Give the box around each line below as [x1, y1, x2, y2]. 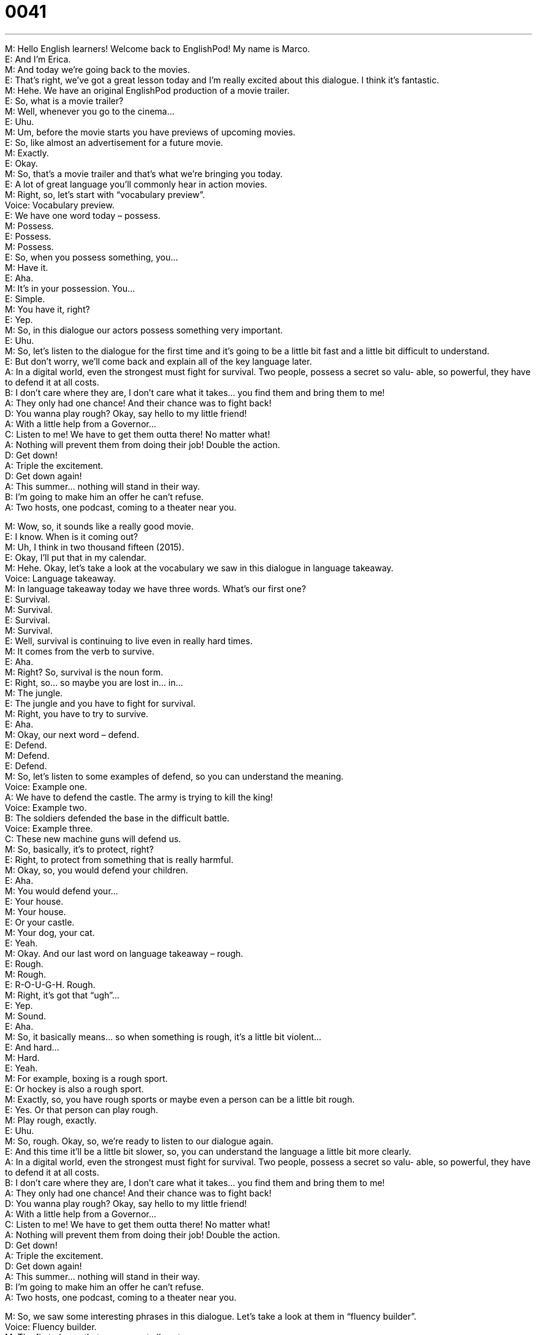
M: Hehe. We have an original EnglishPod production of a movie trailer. [5, 85, 290, 96]
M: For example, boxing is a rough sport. [5, 1073, 168, 1084]
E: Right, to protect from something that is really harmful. [5, 854, 234, 865]
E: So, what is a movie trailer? [5, 95, 124, 106]
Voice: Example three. [5, 823, 93, 834]
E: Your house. [5, 896, 64, 907]
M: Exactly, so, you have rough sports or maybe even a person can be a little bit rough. [5, 1093, 355, 1105]
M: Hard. [5, 1052, 40, 1063]
